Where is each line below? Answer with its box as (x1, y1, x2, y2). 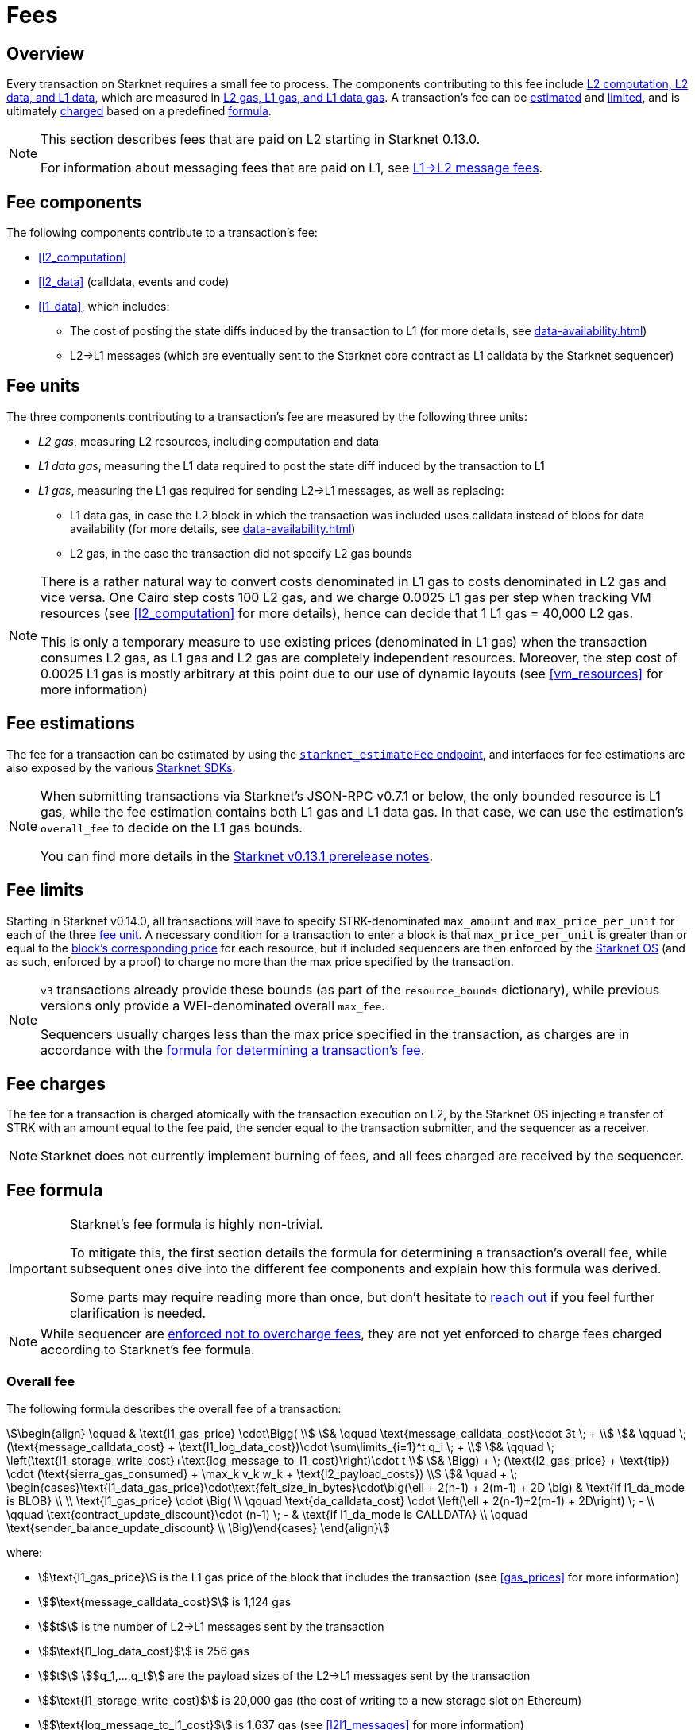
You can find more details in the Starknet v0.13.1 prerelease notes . (41, 848, 434, 864)
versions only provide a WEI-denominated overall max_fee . (41, 997, 385, 1014)
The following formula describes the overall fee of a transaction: (6, 1401, 342, 1415)
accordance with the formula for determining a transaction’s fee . (41, 1041, 425, 1058)
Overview (6, 43, 85, 64)
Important (9, 1261, 67, 1277)
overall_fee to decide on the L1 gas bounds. (41, 819, 303, 836)
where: (6, 1545, 43, 1559)
